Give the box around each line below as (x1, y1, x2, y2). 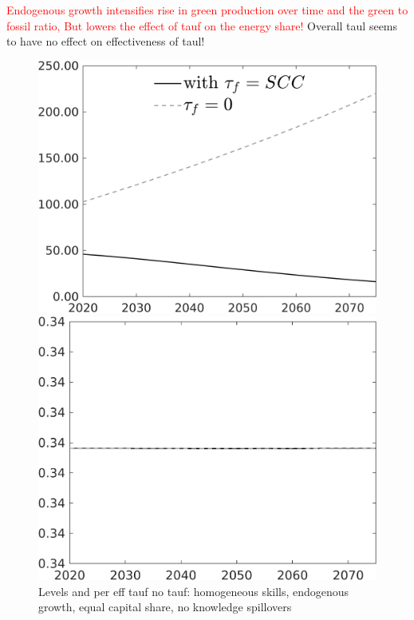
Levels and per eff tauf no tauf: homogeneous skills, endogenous (38, 582, 349, 599)
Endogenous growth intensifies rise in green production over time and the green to (6, 2, 408, 18)
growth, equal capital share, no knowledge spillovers (38, 598, 292, 615)
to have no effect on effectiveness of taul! (6, 33, 205, 50)
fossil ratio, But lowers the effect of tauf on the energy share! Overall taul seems (6, 17, 398, 34)
